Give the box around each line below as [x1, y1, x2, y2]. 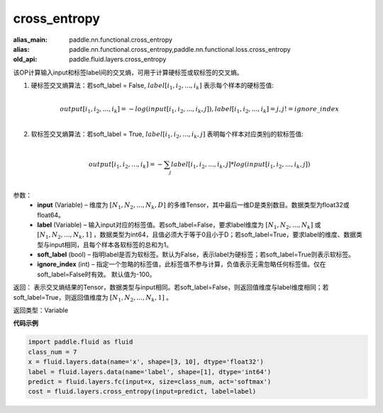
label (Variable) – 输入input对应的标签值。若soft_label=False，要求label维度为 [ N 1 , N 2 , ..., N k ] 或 [37, 220, 321, 230]
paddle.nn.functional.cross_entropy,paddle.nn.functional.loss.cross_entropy [69, 45, 291, 53]
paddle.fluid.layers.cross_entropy [69, 55, 167, 64]
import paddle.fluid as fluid [28, 338, 133, 346]
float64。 [37, 210, 65, 219]
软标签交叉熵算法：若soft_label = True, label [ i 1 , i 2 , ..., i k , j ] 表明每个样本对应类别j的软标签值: [30, 130, 304, 140]
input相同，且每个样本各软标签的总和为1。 [49, 240, 173, 249]
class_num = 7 [28, 348, 77, 356]
